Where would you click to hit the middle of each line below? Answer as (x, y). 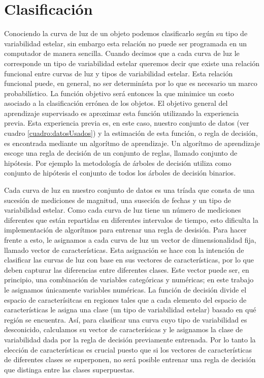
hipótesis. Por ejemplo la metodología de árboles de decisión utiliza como (118, 163)
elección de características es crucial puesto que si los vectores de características (128, 349)
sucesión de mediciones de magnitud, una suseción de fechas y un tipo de (118, 200)
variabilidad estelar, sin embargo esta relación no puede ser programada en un (126, 43)
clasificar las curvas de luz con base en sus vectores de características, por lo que (129, 260)
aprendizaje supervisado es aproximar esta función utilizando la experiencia (122, 113)
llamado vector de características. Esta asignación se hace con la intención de (124, 250)
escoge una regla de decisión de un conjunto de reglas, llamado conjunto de (121, 153)
